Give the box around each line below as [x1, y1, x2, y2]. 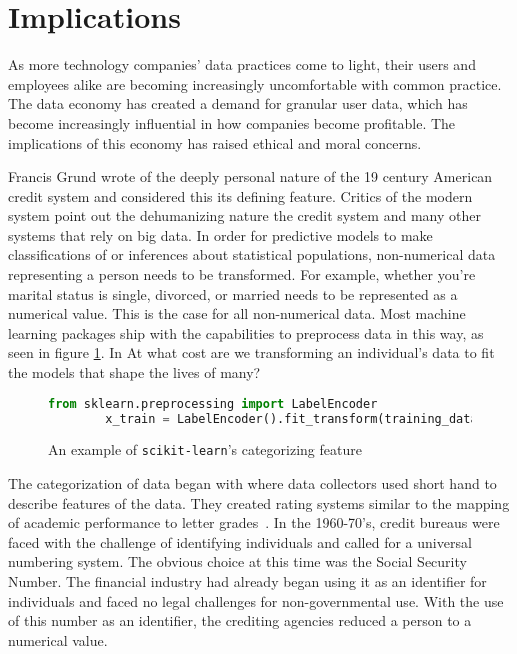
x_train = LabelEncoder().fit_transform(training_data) [105, 411, 485, 426]
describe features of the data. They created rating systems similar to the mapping [8, 492, 510, 513]
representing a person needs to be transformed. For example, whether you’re [8, 264, 476, 285]
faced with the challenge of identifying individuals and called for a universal [8, 531, 472, 552]
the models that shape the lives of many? [8, 362, 261, 383]
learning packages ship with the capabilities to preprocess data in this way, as [8, 322, 484, 343]
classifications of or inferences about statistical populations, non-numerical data [8, 244, 496, 265]
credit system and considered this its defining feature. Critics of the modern [8, 185, 473, 206]
